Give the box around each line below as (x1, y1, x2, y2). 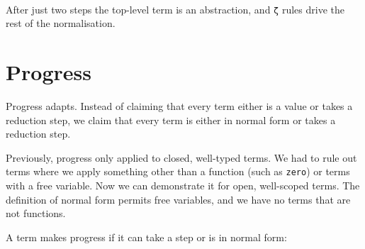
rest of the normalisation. (6, 16, 116, 31)
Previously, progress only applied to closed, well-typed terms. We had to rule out (6, 150, 357, 165)
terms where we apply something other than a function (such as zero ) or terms (6, 164, 350, 179)
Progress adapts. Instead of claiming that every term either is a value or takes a (6, 98, 353, 113)
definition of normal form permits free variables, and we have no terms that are (6, 192, 351, 206)
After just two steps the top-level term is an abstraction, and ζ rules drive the (6, 1, 344, 16)
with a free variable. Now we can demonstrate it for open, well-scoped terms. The (6, 178, 360, 192)
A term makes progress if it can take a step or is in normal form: (6, 229, 287, 244)
